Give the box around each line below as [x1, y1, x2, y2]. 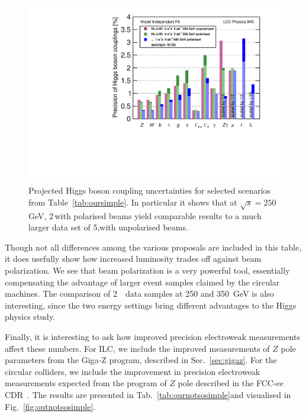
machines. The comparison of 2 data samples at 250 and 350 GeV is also [5, 287, 274, 300]
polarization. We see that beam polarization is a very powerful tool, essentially [5, 264, 290, 276]
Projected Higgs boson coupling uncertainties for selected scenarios [28, 184, 271, 197]
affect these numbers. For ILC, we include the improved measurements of [5, 342, 270, 354]
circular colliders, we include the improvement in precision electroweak [5, 365, 260, 377]
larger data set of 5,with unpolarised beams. [28, 221, 188, 233]
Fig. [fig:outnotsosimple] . [5, 400, 96, 412]
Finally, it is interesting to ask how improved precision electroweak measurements [5, 330, 300, 342]
